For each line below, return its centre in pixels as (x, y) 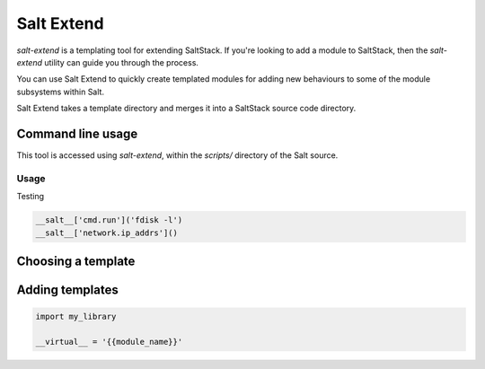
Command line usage (77, 133)
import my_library (76, 317)
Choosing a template (76, 261)
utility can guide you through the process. (121, 62)
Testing (31, 197)
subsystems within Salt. (61, 92)
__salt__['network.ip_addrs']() (107, 233)
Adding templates (67, 290)
